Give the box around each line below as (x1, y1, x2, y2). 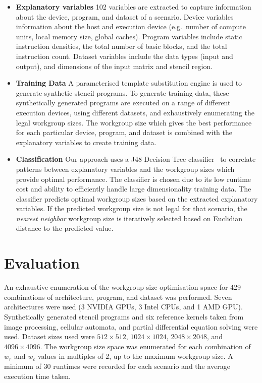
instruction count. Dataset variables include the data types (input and (16, 50, 233, 61)
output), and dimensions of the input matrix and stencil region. (16, 60, 213, 71)
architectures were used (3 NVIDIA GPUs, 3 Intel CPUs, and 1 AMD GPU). (4, 301, 243, 312)
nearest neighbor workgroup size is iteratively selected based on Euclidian (16, 213, 243, 223)
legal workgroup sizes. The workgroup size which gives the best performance (16, 117, 252, 127)
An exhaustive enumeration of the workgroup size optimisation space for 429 (4, 282, 241, 292)
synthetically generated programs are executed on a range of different (16, 97, 231, 108)
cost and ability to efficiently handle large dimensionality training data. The (16, 183, 251, 194)
